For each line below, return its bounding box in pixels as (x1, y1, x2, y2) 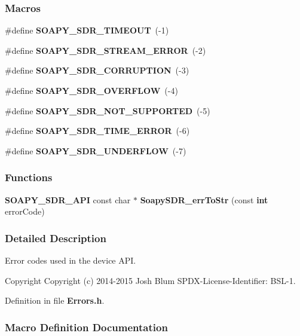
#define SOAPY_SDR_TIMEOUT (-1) (5, 24, 169, 36)
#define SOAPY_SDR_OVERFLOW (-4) (5, 84, 178, 96)
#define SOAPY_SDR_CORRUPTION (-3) (5, 64, 189, 77)
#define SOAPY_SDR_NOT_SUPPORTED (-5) (5, 104, 210, 117)
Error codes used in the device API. (5, 254, 136, 266)
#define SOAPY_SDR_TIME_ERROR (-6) (5, 124, 190, 137)
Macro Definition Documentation (5, 319, 168, 334)
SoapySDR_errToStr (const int (140, 193, 268, 206)
